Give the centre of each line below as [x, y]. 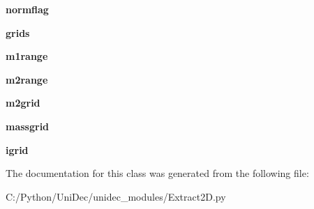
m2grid [23, 103]
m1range [27, 56]
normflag [27, 9]
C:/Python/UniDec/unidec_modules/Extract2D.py [116, 196]
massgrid [28, 126]
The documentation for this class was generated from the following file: [157, 173]
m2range [27, 79]
